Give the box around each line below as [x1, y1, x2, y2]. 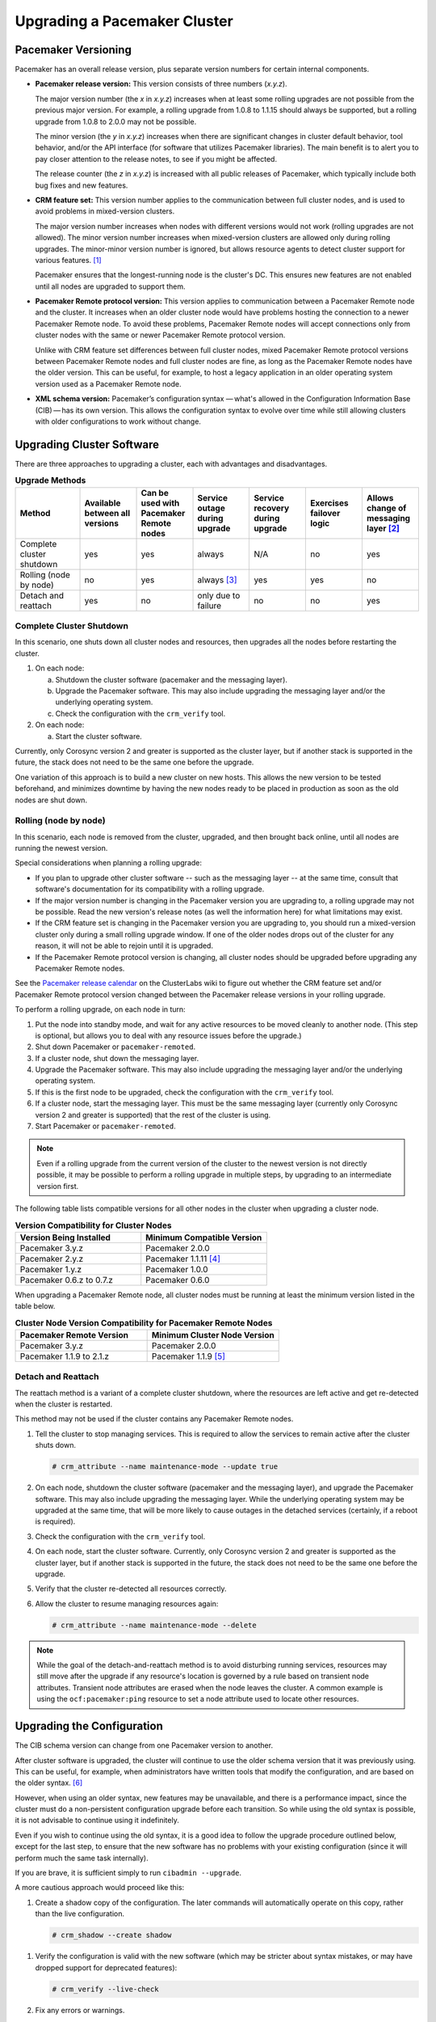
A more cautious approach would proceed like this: [15, 1883, 185, 1893]
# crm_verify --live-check [52, 1984, 159, 1994]
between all [84, 507, 131, 518]
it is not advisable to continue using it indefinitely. [15, 1816, 179, 1825]
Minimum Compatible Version [145, 1232, 262, 1243]
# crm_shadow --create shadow [52, 1931, 172, 1940]
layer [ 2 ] [366, 522, 400, 534]
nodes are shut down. [15, 795, 88, 805]
